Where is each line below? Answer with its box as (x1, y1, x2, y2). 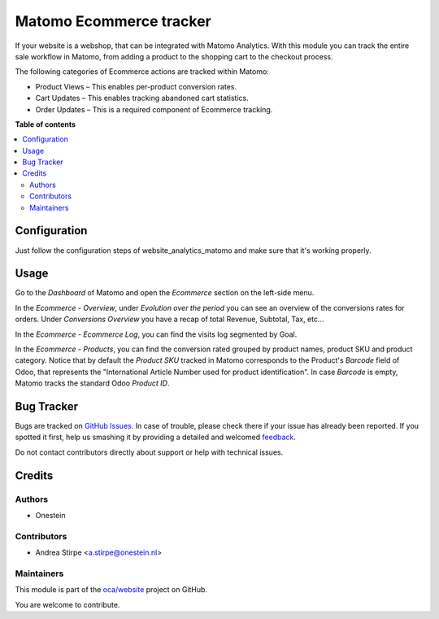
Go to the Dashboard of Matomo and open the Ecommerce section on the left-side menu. (15, 288, 315, 298)
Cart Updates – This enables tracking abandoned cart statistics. (35, 94, 250, 103)
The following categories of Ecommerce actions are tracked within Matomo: (15, 67, 270, 76)
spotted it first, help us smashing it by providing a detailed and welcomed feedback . (15, 432, 297, 442)
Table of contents (15, 119, 76, 129)
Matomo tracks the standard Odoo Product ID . (15, 378, 170, 388)
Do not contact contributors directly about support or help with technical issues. (15, 447, 284, 457)
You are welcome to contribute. (15, 599, 120, 609)
